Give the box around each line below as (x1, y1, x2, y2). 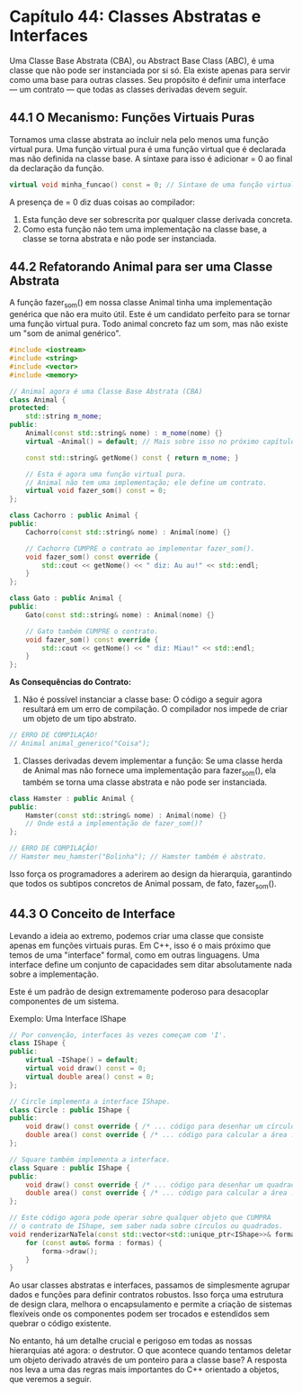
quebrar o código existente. (9, 1318, 112, 1329)
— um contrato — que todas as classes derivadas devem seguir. (9, 84, 248, 95)
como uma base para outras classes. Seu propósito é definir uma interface (9, 74, 286, 85)
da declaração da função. (9, 162, 105, 173)
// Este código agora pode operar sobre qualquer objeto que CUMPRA (9, 1214, 271, 1223)
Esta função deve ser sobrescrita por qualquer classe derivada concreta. (22, 214, 293, 224)
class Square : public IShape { (9, 1163, 130, 1172)
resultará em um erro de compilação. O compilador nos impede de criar (22, 704, 288, 715)
